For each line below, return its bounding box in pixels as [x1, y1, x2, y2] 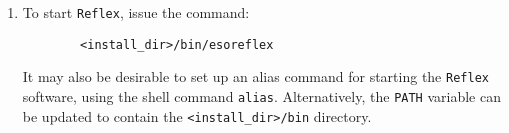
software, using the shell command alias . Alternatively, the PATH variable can [22, 85, 501, 106]
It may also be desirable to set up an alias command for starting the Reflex [22, 66, 489, 87]
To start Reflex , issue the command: [22, 2, 250, 22]
